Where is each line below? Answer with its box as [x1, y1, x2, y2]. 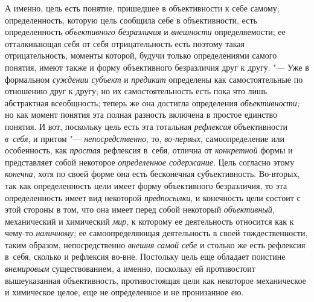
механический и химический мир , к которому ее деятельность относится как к [5, 214, 294, 227]
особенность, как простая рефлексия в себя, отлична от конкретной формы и [5, 144, 293, 156]
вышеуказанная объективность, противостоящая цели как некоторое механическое [5, 274, 306, 286]
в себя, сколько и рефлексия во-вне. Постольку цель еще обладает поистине [5, 250, 286, 263]
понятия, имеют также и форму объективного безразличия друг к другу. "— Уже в [5, 60, 309, 73]
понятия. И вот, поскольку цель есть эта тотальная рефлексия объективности [5, 120, 288, 132]
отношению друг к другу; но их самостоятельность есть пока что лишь [5, 85, 268, 97]
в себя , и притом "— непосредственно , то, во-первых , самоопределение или [5, 132, 284, 144]
